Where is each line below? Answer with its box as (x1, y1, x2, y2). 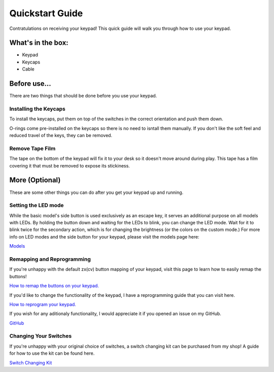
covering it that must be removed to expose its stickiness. (9, 162, 130, 168)
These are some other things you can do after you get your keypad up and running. (9, 189, 184, 195)
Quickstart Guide (9, 8, 83, 19)
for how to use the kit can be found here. (9, 350, 95, 356)
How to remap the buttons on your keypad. (9, 283, 99, 289)
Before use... (9, 79, 52, 88)
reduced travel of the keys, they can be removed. (9, 132, 113, 139)
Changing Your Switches (9, 332, 72, 340)
